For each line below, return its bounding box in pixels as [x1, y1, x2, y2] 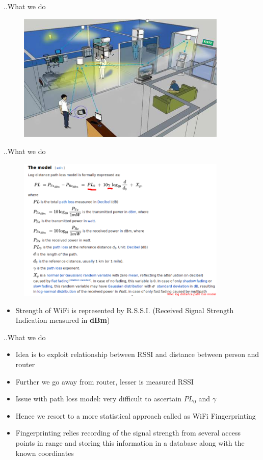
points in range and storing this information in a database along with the [15, 438, 245, 448]
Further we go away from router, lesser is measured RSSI [15, 376, 194, 387]
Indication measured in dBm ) [15, 315, 110, 325]
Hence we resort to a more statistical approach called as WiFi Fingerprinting [15, 410, 256, 421]
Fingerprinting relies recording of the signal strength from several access [15, 427, 241, 438]
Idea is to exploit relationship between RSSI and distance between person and [15, 349, 259, 360]
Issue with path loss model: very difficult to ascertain [15, 393, 181, 404]
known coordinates [15, 447, 74, 458]
